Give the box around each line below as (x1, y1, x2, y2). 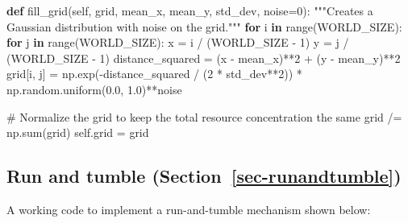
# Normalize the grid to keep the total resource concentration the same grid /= (6, 108, 402, 125)
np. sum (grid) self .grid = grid (6, 124, 149, 141)
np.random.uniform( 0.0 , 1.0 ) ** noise (6, 81, 182, 97)
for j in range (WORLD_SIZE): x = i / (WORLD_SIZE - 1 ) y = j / (6, 34, 349, 51)
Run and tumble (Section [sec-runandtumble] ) (6, 163, 402, 188)
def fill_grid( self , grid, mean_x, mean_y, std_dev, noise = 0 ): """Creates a (6, 2, 373, 19)
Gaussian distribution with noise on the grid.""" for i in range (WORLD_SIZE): (6, 18, 402, 35)
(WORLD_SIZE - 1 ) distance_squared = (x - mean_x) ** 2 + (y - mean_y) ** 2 (6, 49, 401, 66)
